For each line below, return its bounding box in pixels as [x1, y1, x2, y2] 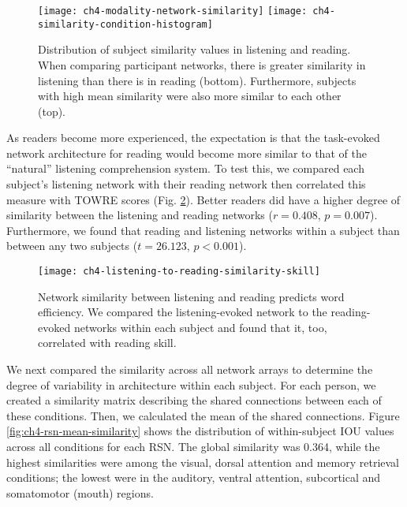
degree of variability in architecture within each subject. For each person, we [6, 376, 376, 393]
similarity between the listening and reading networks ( [6, 207, 273, 223]
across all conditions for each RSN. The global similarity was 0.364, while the [6, 438, 380, 455]
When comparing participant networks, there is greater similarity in [38, 56, 366, 73]
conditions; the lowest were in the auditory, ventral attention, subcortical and [6, 469, 381, 486]
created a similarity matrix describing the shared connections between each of [6, 392, 382, 408]
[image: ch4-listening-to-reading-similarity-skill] [38, 266, 320, 278]
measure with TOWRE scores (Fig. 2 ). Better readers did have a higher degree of [6, 191, 401, 207]
